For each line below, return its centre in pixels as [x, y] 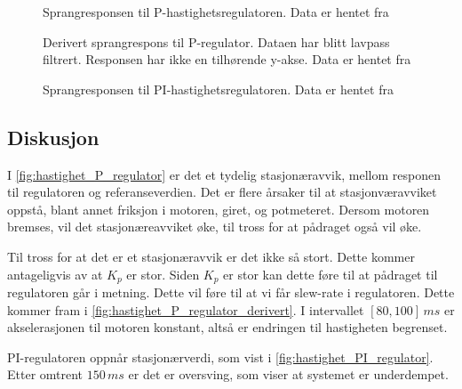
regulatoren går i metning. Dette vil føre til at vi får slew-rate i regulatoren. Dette [231, 292]
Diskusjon [53, 137]
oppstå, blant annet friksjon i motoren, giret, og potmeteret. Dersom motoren [219, 209]
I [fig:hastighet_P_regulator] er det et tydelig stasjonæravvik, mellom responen [224, 174]
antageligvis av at [55, 274]
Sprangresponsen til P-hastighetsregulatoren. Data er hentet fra [216, 12]
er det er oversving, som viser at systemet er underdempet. [288, 374]
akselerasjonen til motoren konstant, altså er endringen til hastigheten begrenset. [227, 327]
